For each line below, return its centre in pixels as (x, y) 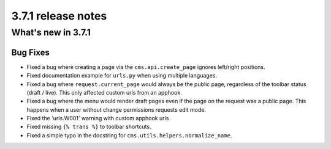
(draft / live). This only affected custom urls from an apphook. (104, 92)
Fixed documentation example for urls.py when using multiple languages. (122, 76)
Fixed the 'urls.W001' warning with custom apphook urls (98, 118)
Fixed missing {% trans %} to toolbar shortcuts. (89, 127)
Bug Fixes (31, 52)
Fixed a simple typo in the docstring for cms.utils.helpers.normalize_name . (129, 135)
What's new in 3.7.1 (51, 32)
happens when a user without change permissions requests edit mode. (116, 109)
